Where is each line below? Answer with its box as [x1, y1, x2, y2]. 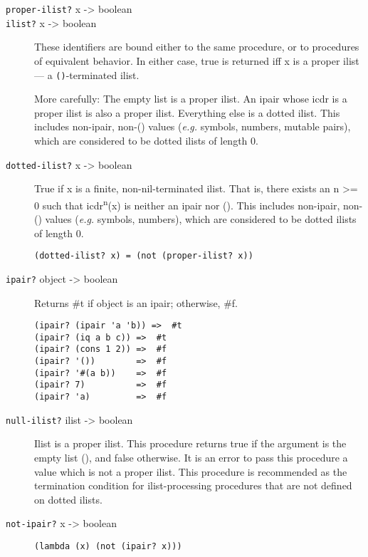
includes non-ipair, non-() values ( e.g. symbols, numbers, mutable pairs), [34, 119, 351, 134]
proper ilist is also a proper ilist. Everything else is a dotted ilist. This [34, 105, 340, 120]
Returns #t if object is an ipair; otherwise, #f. [34, 295, 238, 310]
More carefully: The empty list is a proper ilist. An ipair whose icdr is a [34, 91, 347, 106]
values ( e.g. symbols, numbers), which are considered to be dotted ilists [45, 212, 357, 227]
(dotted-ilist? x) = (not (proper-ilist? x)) [34, 251, 253, 261]
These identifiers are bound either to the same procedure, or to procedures [34, 39, 359, 54]
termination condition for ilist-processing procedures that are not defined [34, 478, 352, 493]
